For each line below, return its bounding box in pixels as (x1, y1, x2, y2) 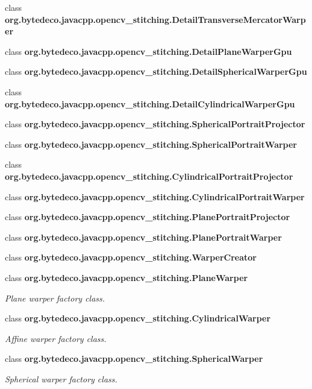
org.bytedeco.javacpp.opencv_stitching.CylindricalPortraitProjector (5, 169, 293, 182)
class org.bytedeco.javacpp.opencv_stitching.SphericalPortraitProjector (5, 118, 305, 130)
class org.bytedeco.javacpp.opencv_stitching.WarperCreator (5, 251, 257, 264)
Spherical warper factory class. (5, 372, 117, 385)
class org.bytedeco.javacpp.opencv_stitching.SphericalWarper (5, 352, 263, 365)
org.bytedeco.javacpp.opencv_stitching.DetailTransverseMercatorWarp (5, 13, 306, 25)
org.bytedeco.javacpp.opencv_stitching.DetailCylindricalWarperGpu (5, 97, 295, 110)
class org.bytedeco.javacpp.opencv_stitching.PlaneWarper (5, 271, 248, 283)
